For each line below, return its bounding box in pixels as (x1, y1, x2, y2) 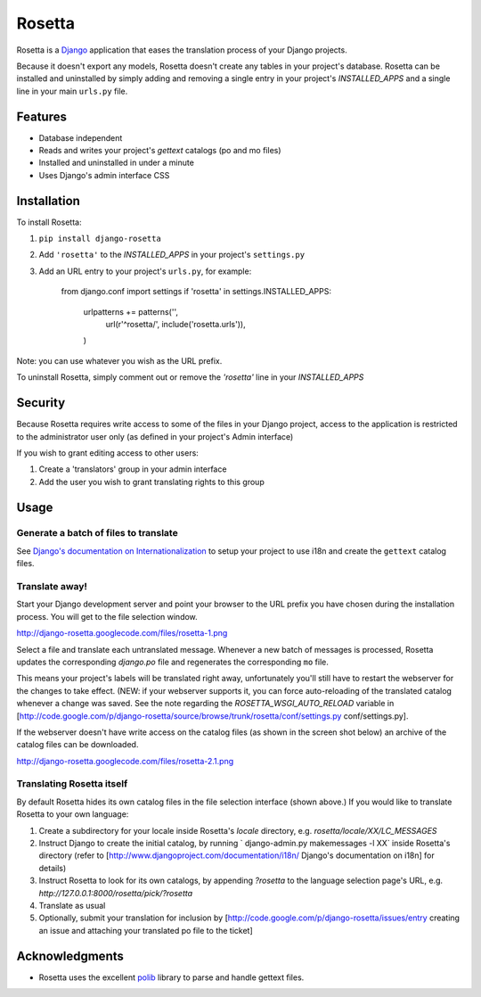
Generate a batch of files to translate (16, 527, 178, 540)
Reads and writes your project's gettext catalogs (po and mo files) (38, 145, 281, 156)
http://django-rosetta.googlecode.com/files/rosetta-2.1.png (16, 755, 234, 766)
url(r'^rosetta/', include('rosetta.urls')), (105, 319, 246, 330)
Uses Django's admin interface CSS (38, 169, 170, 180)
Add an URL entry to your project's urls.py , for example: (38, 266, 252, 276)
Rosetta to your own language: (16, 809, 129, 820)
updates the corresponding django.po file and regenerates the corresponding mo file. (16, 656, 329, 667)
